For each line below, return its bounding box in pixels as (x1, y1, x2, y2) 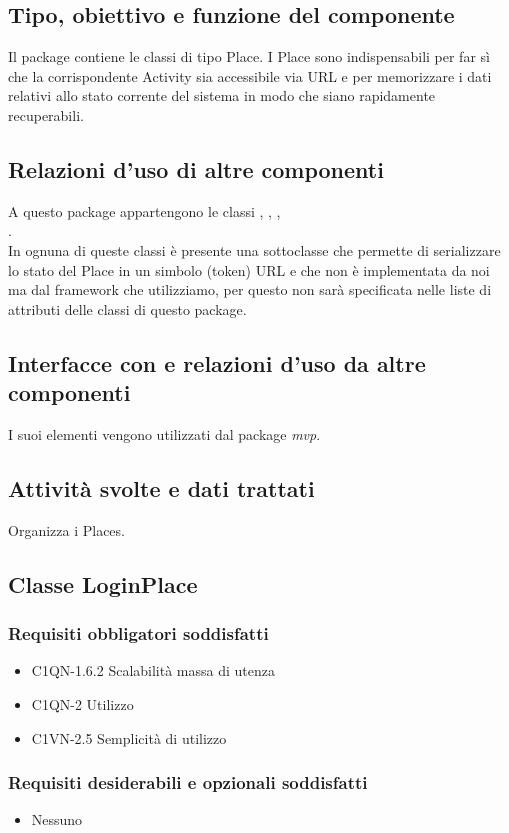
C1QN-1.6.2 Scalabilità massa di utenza (31, 660, 276, 681)
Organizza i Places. (8, 519, 125, 540)
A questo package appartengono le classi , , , (8, 200, 281, 221)
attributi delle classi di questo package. (8, 298, 247, 319)
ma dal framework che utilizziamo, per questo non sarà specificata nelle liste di (8, 279, 492, 300)
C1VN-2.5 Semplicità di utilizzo (31, 727, 227, 748)
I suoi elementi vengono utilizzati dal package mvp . (8, 423, 321, 444)
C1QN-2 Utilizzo (31, 693, 134, 714)
